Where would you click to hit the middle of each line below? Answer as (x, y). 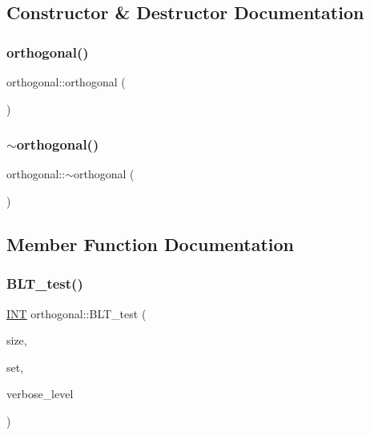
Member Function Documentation (151, 243)
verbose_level (40, 394)
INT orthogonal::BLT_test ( (76, 313)
